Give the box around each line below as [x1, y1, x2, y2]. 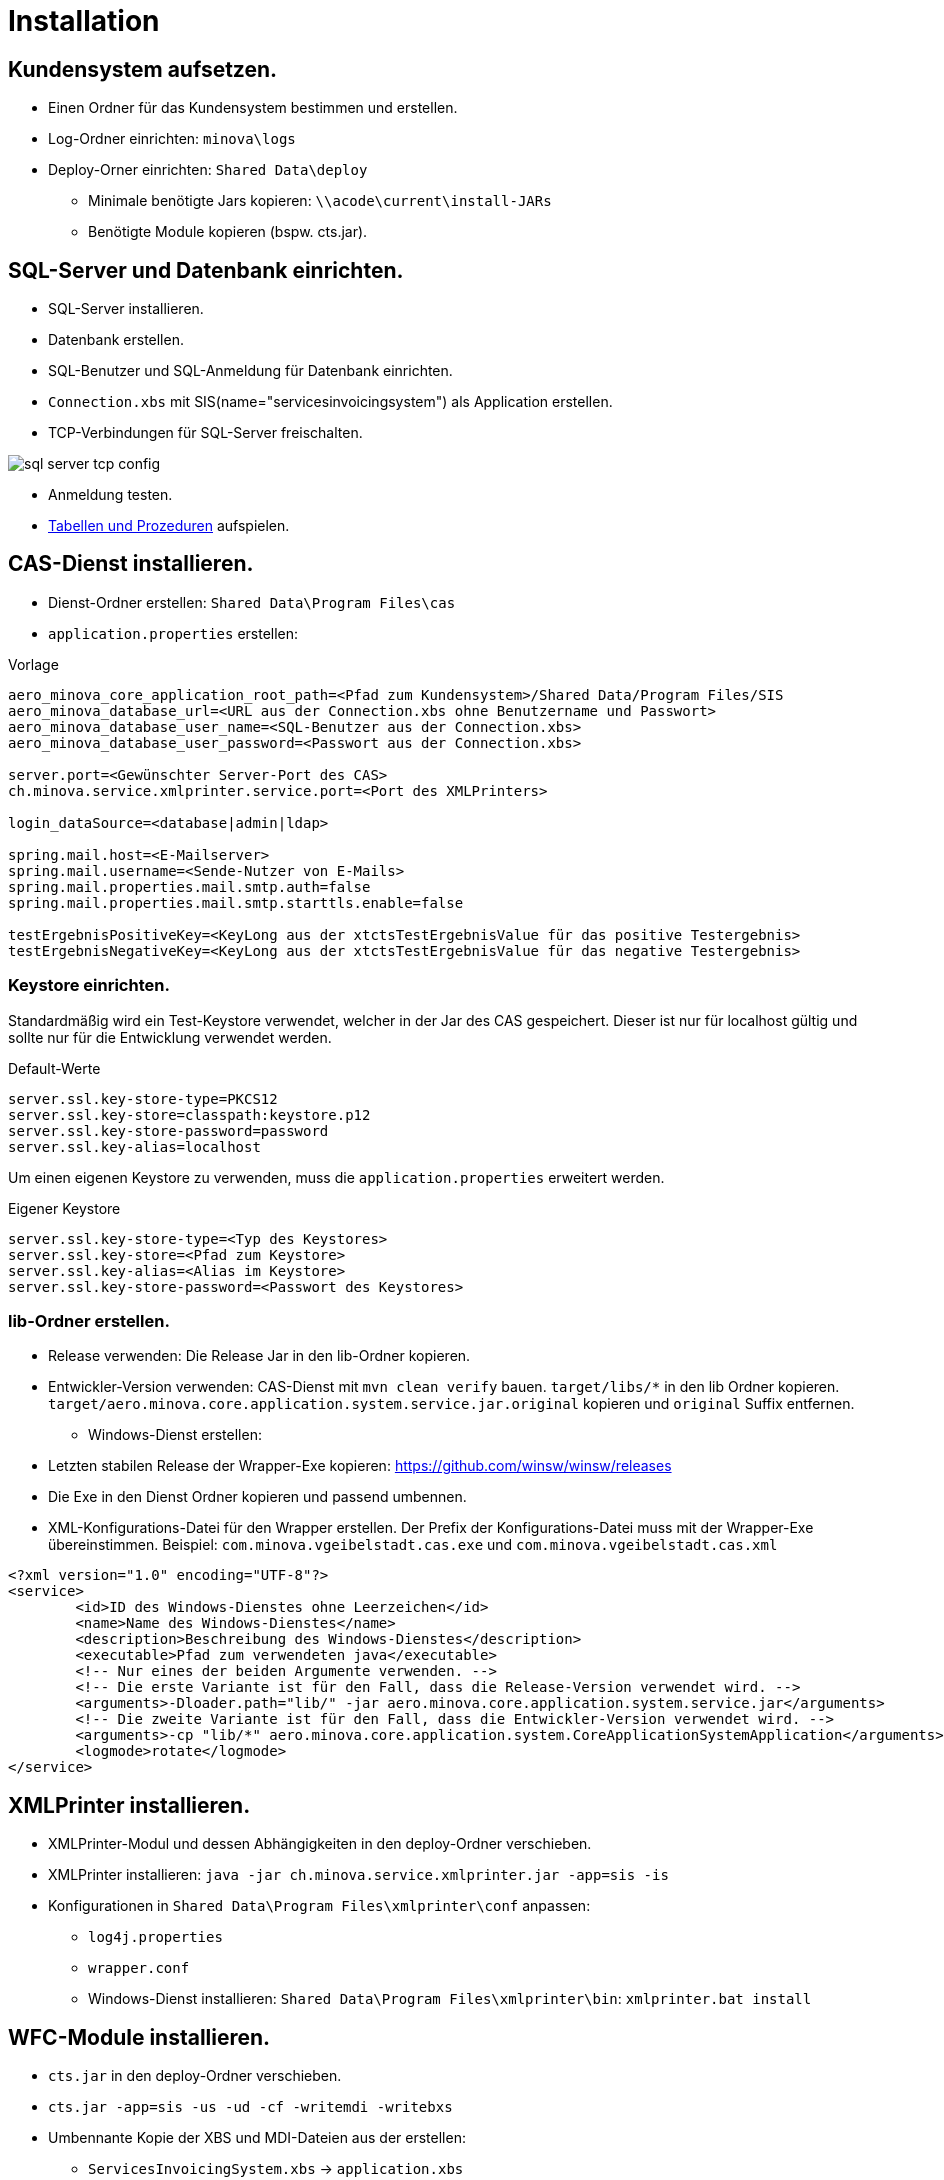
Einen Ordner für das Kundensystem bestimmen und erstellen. [48, 99, 458, 117]
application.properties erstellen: [48, 624, 299, 642]
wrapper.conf [88, 1960, 190, 1977]
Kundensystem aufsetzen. [8, 56, 278, 82]
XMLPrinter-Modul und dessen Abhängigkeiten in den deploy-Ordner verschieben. [48, 1835, 592, 1853]
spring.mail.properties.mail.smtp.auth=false [8, 878, 371, 895]
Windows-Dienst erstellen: [88, 1426, 262, 1444]
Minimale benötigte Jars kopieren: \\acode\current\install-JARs [88, 192, 552, 210]
